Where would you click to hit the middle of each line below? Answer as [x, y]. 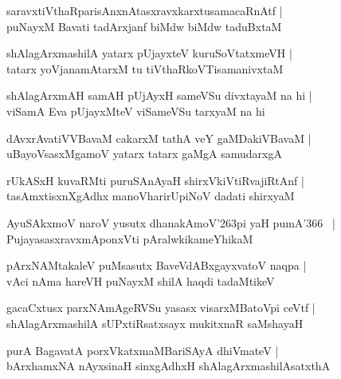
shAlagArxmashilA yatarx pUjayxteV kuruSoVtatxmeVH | [149, 53]
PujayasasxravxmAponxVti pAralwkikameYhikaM [130, 238]
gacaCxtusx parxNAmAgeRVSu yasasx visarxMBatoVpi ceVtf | [161, 308]
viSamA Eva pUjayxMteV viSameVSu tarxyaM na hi [136, 111]
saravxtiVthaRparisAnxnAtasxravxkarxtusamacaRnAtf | [145, 10]
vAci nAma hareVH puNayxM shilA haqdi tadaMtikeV [141, 280]
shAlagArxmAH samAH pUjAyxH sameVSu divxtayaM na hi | [159, 95]
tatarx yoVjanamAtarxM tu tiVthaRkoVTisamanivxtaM [145, 68]
